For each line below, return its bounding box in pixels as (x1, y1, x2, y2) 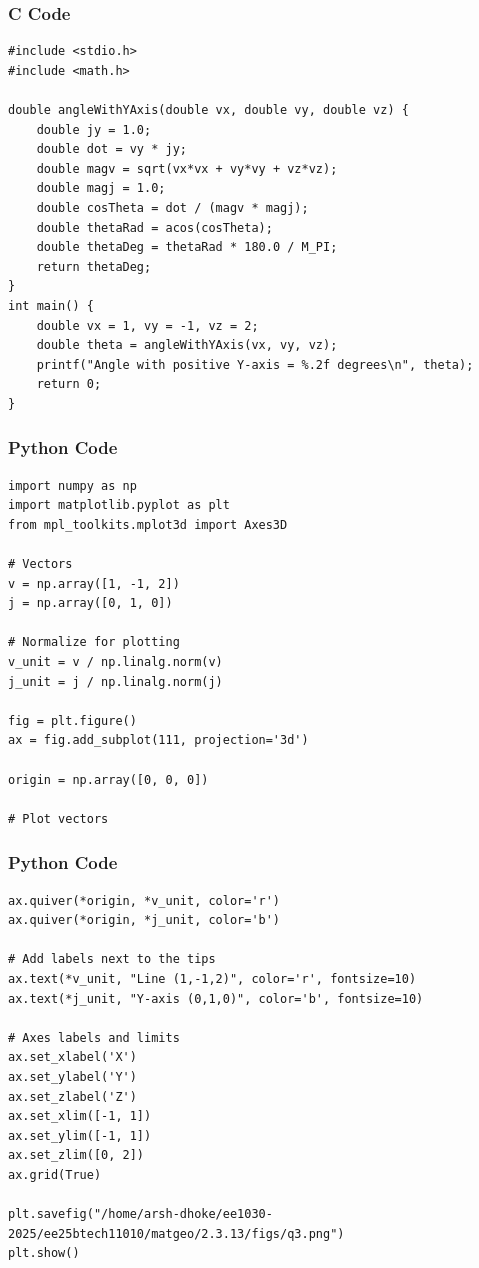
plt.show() (8, 1246, 80, 1261)
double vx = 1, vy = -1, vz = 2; (36, 318, 259, 333)
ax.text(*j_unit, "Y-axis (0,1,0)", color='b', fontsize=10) (8, 991, 424, 1006)
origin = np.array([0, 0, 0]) (8, 772, 209, 787)
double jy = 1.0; (36, 122, 152, 137)
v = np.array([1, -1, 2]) (8, 576, 180, 591)
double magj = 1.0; (36, 181, 166, 196)
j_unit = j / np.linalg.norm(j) (8, 674, 223, 689)
